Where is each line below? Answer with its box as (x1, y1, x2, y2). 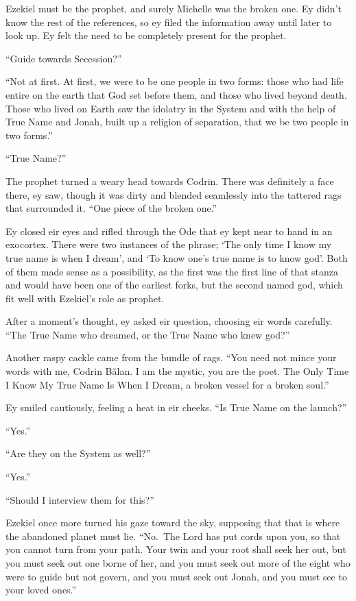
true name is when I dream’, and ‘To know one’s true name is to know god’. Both (5, 250, 348, 265)
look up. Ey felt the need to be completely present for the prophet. (5, 28, 287, 42)
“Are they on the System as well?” (5, 446, 151, 461)
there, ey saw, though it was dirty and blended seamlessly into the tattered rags (5, 187, 342, 201)
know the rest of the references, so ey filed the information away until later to (5, 14, 332, 29)
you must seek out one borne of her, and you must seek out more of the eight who (5, 556, 351, 569)
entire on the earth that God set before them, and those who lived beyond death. (5, 87, 347, 101)
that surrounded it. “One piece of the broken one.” (5, 201, 217, 215)
